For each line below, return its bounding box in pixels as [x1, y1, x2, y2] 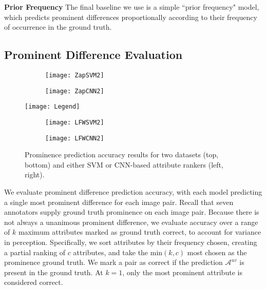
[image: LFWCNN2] [45, 134, 104, 142]
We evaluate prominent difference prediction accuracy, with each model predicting [4, 187, 262, 197]
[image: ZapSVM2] [45, 71, 104, 79]
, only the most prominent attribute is [122, 266, 242, 277]
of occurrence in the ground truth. [4, 22, 112, 32]
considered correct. [4, 277, 63, 287]
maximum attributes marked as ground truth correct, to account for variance [18, 226, 261, 237]
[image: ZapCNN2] [45, 87, 104, 95]
